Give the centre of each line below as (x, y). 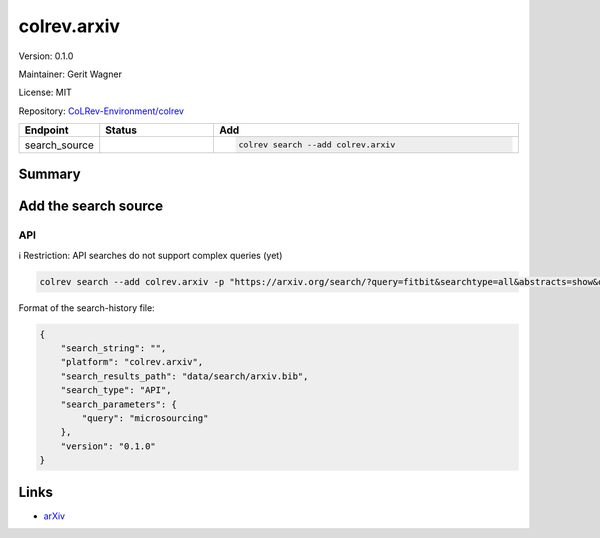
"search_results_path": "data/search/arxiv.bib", (184, 376)
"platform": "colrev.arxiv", (132, 362)
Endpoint (46, 130)
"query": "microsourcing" (145, 418)
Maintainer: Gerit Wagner (70, 74)
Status (121, 130)
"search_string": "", (113, 348)
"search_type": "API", (116, 390)
